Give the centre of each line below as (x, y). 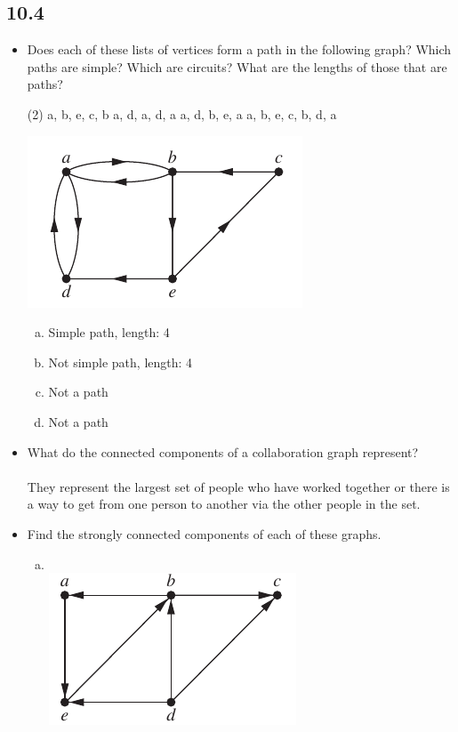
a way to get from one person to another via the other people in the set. (224, 504)
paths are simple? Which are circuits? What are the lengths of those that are (237, 66)
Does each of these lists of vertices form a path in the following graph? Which (239, 49)
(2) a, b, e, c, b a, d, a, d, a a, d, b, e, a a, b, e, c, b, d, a (182, 113)
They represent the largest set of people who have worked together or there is (238, 486)
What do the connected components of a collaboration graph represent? (223, 451)
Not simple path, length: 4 (121, 362)
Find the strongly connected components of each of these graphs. (204, 533)
